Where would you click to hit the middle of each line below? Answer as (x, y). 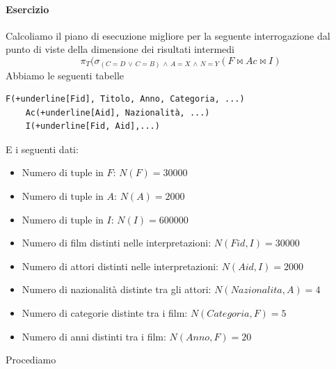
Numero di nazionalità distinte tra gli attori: (117, 289)
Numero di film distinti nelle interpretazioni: (117, 243)
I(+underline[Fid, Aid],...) (93, 126)
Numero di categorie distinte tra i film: (105, 313)
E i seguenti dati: (42, 149)
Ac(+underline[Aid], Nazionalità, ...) (118, 112)
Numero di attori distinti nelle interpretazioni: (120, 266)
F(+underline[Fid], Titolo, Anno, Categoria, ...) (125, 99)
